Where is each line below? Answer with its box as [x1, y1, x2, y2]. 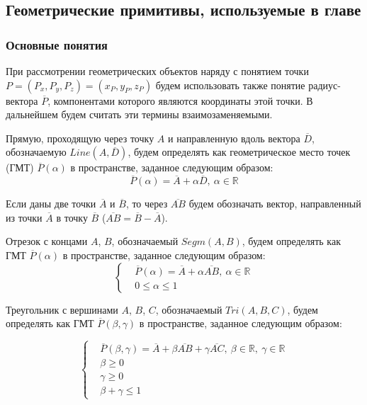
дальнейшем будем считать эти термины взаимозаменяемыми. [6, 107, 273, 122]
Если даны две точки [6, 196, 96, 211]
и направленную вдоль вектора [167, 130, 300, 145]
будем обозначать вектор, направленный [188, 196, 361, 211]
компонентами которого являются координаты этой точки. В [53, 93, 313, 108]
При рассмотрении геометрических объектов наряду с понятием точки [6, 64, 309, 78]
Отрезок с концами [6, 234, 88, 249]
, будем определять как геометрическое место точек [128, 144, 351, 159]
